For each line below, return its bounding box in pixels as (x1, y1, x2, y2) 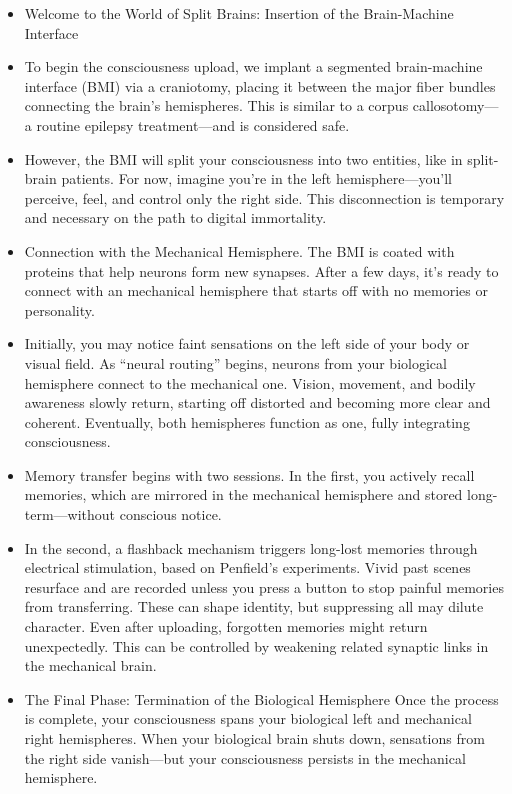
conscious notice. (119, 504, 222, 525)
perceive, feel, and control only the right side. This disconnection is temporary (24, 187, 505, 208)
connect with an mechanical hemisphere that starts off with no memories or (24, 280, 488, 301)
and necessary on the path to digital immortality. (24, 207, 327, 228)
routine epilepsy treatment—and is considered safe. (36, 114, 350, 135)
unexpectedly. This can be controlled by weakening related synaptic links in (24, 635, 489, 656)
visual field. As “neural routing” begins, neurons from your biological (24, 352, 447, 373)
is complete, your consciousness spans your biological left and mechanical (24, 708, 472, 729)
